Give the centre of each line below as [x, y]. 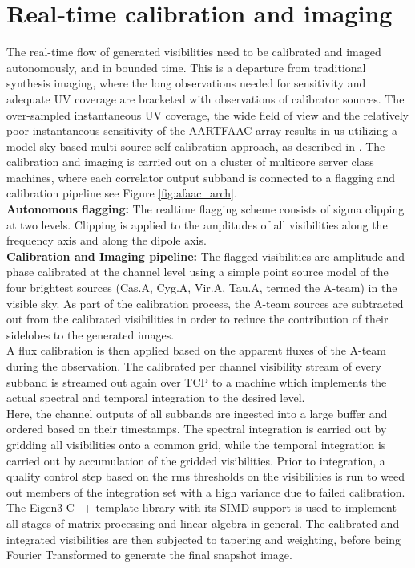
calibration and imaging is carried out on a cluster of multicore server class [190, 162]
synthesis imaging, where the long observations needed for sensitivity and [186, 83]
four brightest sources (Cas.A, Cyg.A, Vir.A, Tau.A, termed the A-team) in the [202, 288]
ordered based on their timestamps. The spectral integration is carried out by [197, 429]
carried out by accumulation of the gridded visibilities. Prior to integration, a [196, 460]
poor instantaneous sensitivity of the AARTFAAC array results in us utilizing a [202, 130]
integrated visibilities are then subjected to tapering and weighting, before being [203, 539]
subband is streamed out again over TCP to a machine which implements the [197, 381]
